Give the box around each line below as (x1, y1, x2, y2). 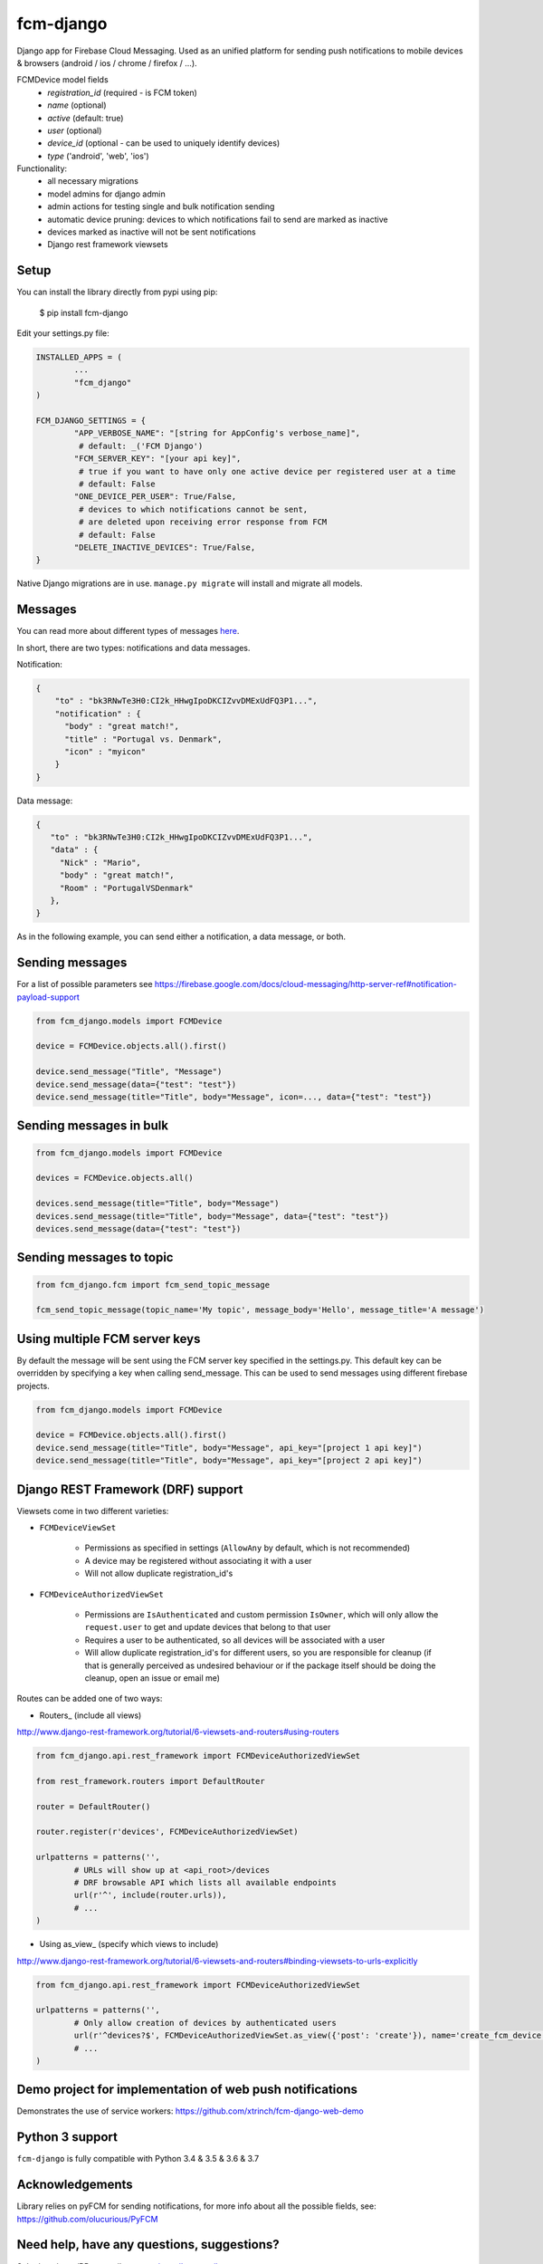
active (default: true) (47, 112, 124, 123)
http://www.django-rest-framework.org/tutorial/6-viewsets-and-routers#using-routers (16, 1726, 339, 1738)
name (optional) (47, 100, 108, 110)
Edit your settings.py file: (16, 328, 110, 339)
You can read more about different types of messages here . (16, 626, 240, 637)
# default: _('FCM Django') (78, 440, 204, 451)
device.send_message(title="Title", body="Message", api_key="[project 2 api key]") (35, 1455, 423, 1466)
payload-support (16, 992, 81, 1002)
